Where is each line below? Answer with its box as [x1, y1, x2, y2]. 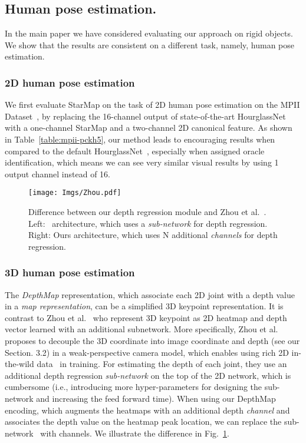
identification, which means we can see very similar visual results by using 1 [5, 156, 279, 168]
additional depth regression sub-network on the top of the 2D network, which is [5, 369, 291, 381]
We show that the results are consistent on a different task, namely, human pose [5, 38, 295, 51]
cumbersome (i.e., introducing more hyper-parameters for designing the [5, 381, 262, 393]
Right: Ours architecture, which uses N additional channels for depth [28, 229, 278, 241]
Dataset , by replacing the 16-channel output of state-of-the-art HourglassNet [5, 110, 286, 122]
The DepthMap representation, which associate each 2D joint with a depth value [5, 288, 295, 300]
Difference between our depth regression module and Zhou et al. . [28, 206, 266, 218]
